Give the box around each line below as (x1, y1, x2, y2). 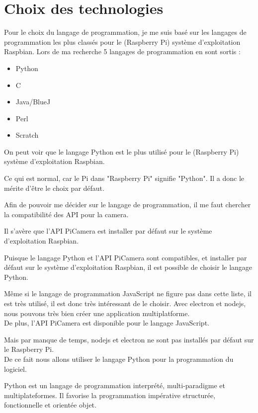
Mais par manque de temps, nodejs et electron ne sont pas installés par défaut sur (4, 334, 254, 344)
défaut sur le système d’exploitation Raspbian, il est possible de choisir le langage (4, 262, 253, 272)
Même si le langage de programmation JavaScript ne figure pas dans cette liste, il (4, 288, 252, 299)
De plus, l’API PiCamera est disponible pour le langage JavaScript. (4, 318, 209, 328)
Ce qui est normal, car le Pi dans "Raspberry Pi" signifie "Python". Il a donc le (4, 173, 245, 183)
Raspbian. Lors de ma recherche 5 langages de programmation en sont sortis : (4, 46, 241, 57)
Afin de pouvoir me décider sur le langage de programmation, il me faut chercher (4, 199, 251, 210)
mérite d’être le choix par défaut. (4, 182, 104, 193)
